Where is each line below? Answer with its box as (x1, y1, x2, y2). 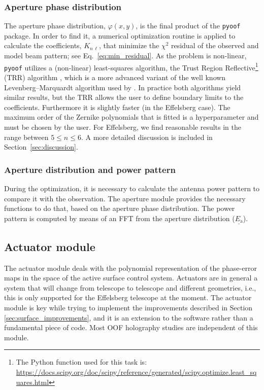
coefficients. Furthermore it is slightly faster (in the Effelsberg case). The (4, 101, 230, 112)
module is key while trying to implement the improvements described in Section (4, 302, 253, 312)
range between (4, 131, 49, 142)
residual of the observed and (171, 40, 259, 51)
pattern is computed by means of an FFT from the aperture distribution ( (4, 212, 235, 223)
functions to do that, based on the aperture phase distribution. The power (4, 203, 235, 214)
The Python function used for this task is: (16, 357, 147, 367)
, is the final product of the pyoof (136, 20, 241, 31)
